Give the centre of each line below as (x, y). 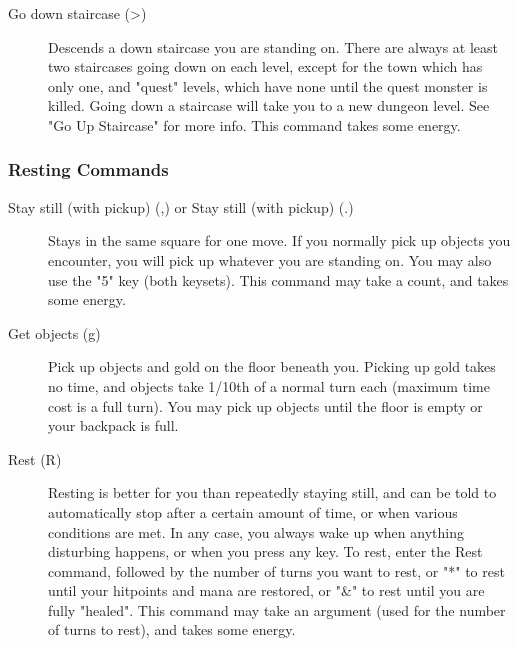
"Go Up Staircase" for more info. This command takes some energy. (254, 124)
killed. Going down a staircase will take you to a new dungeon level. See (269, 105)
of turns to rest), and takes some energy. (172, 629)
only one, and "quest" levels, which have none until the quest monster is (268, 85)
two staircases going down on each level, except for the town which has (265, 66)
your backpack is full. (113, 425)
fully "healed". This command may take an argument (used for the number (277, 609)
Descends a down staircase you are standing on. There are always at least (273, 46)
